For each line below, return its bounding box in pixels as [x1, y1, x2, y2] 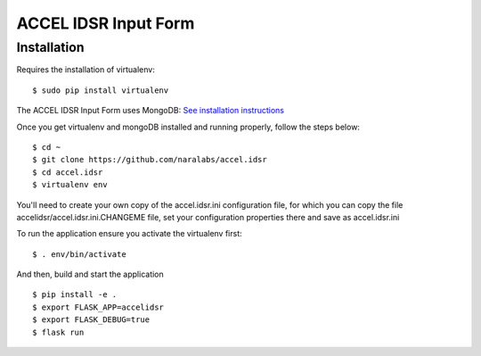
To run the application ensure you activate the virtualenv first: [16, 228, 242, 239]
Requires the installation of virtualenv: [16, 64, 155, 75]
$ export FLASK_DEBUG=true [32, 315, 151, 325]
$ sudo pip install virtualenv [32, 85, 169, 95]
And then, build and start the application [16, 269, 164, 280]
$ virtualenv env [32, 179, 108, 190]
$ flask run [32, 327, 85, 337]
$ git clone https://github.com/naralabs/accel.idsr [32, 154, 267, 165]
